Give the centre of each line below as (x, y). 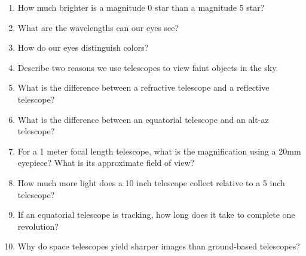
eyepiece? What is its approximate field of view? (106, 163)
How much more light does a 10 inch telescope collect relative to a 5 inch (151, 182)
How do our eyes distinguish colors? (83, 47)
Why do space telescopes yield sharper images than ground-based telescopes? (159, 246)
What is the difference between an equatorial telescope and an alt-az (143, 119)
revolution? (38, 226)
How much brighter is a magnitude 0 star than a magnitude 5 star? (141, 7)
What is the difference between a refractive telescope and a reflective (143, 87)
